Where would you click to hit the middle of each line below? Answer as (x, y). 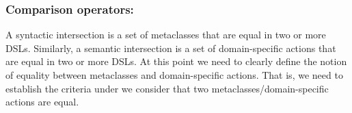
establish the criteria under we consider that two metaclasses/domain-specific (167, 88)
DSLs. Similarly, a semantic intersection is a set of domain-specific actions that (171, 48)
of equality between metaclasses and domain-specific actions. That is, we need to (174, 75)
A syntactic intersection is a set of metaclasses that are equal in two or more (166, 35)
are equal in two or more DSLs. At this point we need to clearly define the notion (176, 61)
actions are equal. (42, 102)
